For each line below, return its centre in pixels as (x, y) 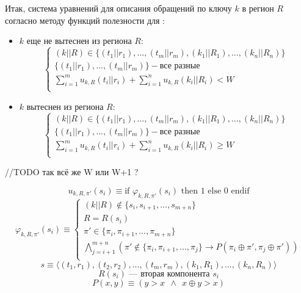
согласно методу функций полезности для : (85, 20)
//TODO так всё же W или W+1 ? (72, 172)
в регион (258, 8)
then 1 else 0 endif (215, 191)
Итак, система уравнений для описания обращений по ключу (118, 8)
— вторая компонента (169, 274)
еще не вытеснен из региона (79, 41)
